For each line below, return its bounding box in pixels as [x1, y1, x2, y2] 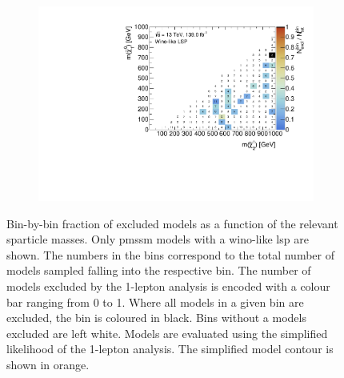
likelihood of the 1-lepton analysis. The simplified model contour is [6, 340, 334, 357]
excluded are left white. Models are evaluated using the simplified [6, 324, 328, 341]
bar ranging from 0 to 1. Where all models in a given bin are [6, 293, 304, 310]
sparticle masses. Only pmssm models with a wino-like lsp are [6, 231, 309, 247]
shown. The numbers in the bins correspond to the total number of [6, 246, 334, 263]
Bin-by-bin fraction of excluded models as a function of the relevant [6, 215, 338, 231]
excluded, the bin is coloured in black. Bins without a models [6, 309, 306, 326]
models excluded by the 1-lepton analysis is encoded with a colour [6, 278, 330, 295]
